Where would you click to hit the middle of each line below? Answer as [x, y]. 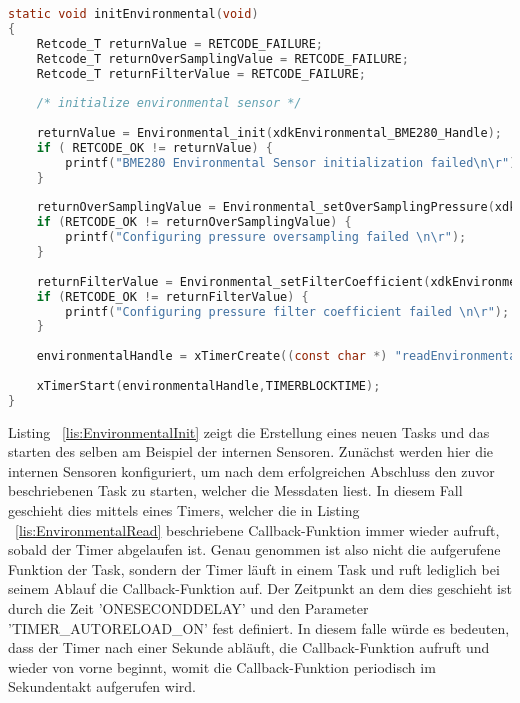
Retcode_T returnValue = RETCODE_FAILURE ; [180, 43]
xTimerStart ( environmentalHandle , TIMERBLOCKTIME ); [208, 385]
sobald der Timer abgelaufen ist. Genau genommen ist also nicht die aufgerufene [254, 549]
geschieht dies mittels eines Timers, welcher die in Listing [184, 510]
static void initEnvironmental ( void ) [133, 14]
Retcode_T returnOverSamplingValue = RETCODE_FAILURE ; [222, 58]
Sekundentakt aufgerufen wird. [102, 686]
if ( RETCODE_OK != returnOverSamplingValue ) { [194, 222]
